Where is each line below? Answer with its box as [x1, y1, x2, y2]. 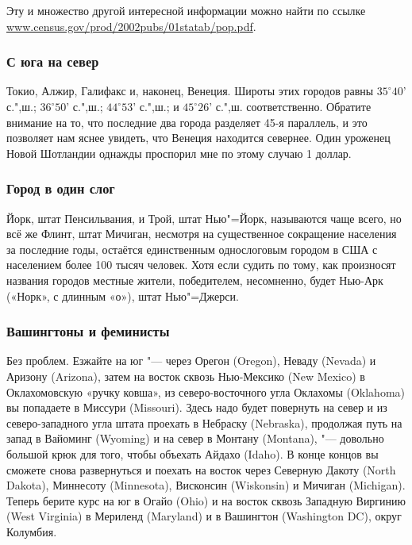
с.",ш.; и [139, 98, 179, 114]
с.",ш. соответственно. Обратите [215, 98, 372, 114]
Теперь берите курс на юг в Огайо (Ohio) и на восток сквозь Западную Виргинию [6, 492, 406, 509]
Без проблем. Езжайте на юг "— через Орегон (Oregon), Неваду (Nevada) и [6, 352, 376, 369]
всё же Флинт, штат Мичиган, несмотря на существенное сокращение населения [6, 225, 397, 242]
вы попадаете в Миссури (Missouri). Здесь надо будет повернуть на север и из [6, 399, 387, 416]
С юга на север [6, 52, 99, 71]
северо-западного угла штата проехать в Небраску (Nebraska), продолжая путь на [6, 414, 402, 431]
